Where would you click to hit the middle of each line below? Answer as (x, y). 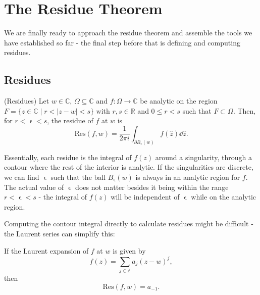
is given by (129, 250)
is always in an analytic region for (188, 177)
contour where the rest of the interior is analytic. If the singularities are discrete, (129, 167)
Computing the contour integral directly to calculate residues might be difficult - (129, 224)
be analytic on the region (179, 101)
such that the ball (78, 177)
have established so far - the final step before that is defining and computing (122, 42)
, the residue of (70, 120)
